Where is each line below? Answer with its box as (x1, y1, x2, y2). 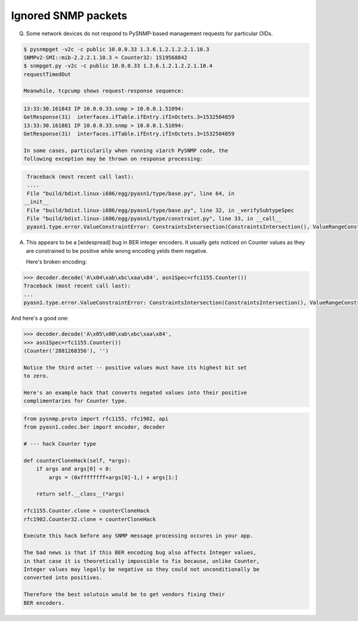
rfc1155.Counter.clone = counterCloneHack (23, 507, 150, 514)
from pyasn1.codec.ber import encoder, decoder (23, 424, 165, 430)
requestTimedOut (23, 71, 72, 78)
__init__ (23, 198, 50, 206)
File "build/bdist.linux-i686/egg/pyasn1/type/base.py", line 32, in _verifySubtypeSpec (27, 207, 295, 213)
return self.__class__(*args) (36, 491, 125, 497)
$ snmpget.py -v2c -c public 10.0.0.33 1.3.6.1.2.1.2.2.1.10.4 (23, 63, 213, 69)
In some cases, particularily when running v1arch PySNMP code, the (23, 147, 229, 154)
